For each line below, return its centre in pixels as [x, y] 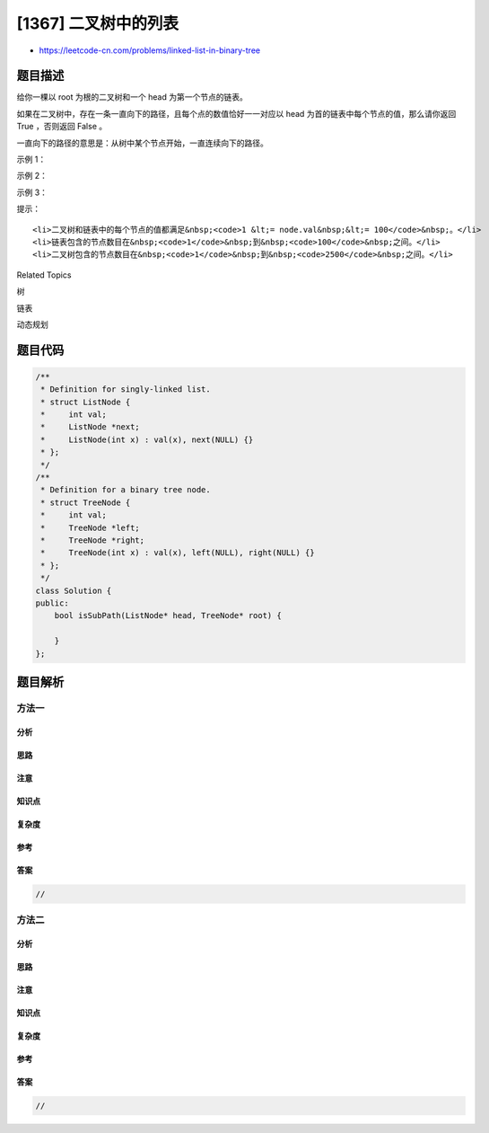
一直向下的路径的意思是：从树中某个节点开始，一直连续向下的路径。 [142, 143]
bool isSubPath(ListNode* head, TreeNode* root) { [168, 616]
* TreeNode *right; [93, 540]
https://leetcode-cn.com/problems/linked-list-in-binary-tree [149, 50]
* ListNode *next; [91, 427]
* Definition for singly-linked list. [126, 389]
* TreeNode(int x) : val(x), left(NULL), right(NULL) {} [178, 553]
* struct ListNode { [86, 402]
